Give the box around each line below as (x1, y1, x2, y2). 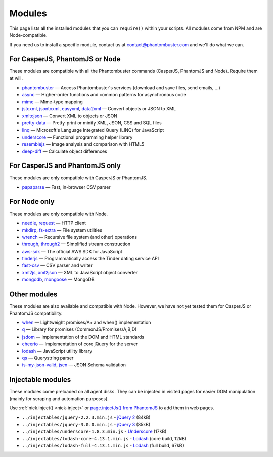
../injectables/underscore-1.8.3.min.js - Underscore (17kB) (22, 428, 167, 435)
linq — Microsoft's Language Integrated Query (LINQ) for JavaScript (22, 127, 164, 133)
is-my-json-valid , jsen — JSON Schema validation (22, 362, 126, 368)
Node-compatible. (9, 32, 48, 38)
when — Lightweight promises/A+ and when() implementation (22, 319, 151, 325)
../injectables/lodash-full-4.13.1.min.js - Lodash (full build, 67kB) (22, 442, 184, 448)
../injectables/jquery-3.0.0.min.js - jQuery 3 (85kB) (22, 421, 151, 427)
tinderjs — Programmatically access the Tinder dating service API (22, 256, 159, 262)
